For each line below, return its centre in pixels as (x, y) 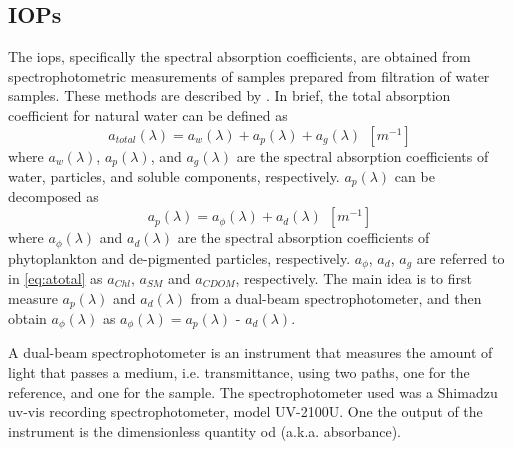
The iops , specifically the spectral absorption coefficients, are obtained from (239, 56)
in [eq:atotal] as (55, 277)
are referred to (460, 257)
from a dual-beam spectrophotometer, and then (336, 297)
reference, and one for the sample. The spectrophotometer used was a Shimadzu (253, 391)
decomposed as (53, 196)
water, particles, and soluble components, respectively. (174, 176)
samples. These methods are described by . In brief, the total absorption (229, 95)
